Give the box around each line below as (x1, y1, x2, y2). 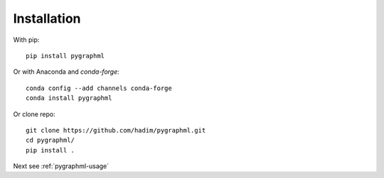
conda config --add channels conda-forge (26, 84, 172, 92)
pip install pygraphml (26, 52, 105, 60)
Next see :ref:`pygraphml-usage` (13, 162, 110, 170)
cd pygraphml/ (26, 136, 75, 145)
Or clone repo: (13, 110, 56, 118)
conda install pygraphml (26, 94, 112, 102)
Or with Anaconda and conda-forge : (13, 67, 120, 76)
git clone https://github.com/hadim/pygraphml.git (26, 126, 206, 134)
